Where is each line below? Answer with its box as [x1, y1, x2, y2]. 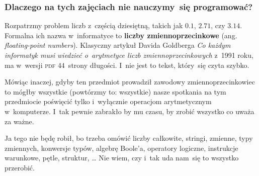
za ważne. [5, 116, 34, 126]
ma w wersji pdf [5, 59, 56, 70]
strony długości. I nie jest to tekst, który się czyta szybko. [68, 59, 249, 70]
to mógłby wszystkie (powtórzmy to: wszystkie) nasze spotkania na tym [5, 86, 226, 97]
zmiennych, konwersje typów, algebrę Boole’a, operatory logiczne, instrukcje [5, 142, 238, 153]
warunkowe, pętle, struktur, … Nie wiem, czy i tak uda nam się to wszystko [5, 152, 239, 163]
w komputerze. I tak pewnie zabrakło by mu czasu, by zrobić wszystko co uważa [5, 106, 254, 116]
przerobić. [5, 162, 35, 172]
